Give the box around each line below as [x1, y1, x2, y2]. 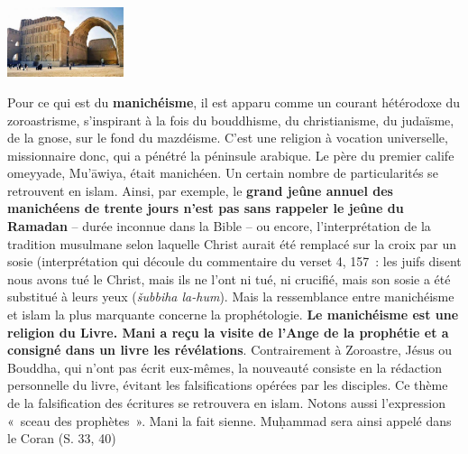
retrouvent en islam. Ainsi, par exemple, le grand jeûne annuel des [7, 181, 393, 199]
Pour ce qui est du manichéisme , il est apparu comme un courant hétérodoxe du [7, 92, 461, 111]
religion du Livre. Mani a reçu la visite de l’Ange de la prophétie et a [7, 322, 449, 341]
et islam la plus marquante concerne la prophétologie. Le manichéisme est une [7, 305, 459, 324]
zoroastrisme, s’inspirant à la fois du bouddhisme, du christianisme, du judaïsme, [7, 110, 454, 129]
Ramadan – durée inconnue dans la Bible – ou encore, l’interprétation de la [7, 217, 431, 236]
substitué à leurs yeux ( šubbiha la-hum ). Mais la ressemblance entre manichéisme [7, 287, 454, 306]
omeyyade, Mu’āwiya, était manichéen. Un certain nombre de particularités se [7, 163, 438, 182]
